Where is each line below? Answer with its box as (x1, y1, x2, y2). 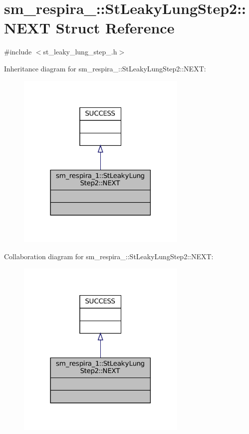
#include (4, 46, 32, 57)
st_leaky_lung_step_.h (43, 46, 117, 57)
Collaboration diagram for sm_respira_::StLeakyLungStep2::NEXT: (4, 251, 214, 261)
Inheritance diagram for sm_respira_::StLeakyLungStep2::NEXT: (4, 63, 206, 73)
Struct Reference (55, 17, 175, 38)
